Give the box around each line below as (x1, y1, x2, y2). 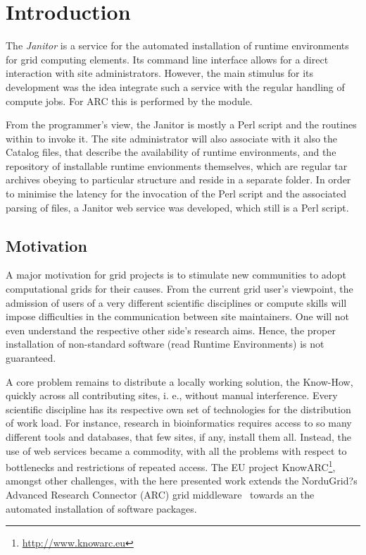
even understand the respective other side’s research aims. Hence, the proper (6, 322, 336, 337)
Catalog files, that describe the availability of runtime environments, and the (6, 145, 336, 159)
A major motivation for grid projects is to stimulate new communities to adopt (6, 267, 346, 282)
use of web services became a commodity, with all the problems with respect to (6, 443, 347, 458)
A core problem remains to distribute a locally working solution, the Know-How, (6, 374, 353, 389)
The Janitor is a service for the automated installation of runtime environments (6, 38, 349, 53)
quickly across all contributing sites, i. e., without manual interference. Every (6, 388, 338, 403)
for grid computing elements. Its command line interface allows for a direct (6, 51, 329, 66)
